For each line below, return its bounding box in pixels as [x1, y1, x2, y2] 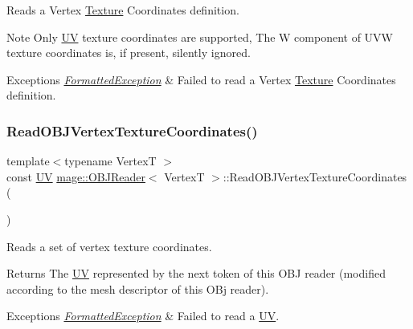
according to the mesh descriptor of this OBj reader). [6, 280, 269, 297]
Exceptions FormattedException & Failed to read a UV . [6, 307, 280, 324]
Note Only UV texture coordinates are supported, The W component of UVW [6, 28, 394, 45]
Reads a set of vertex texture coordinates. [6, 238, 212, 254]
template [6, 152, 50, 169]
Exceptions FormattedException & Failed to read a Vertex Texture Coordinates [6, 71, 396, 87]
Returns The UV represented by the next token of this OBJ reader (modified [6, 265, 386, 282]
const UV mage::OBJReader [6, 168, 145, 185]
